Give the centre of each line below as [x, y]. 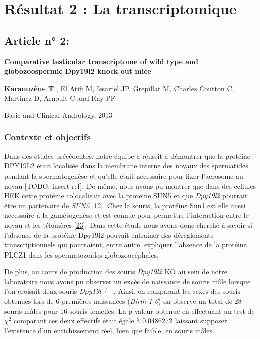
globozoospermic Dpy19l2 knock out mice [78, 71]
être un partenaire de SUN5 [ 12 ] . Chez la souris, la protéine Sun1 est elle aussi [125, 205]
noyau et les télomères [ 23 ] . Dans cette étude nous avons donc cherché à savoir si [128, 225]
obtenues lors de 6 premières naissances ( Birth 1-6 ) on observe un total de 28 [123, 301]
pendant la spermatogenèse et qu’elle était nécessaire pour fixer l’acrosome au [124, 175]
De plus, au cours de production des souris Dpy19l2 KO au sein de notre [116, 271]
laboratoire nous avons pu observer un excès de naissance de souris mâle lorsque [127, 281]
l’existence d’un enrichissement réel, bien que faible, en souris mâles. [109, 330]
